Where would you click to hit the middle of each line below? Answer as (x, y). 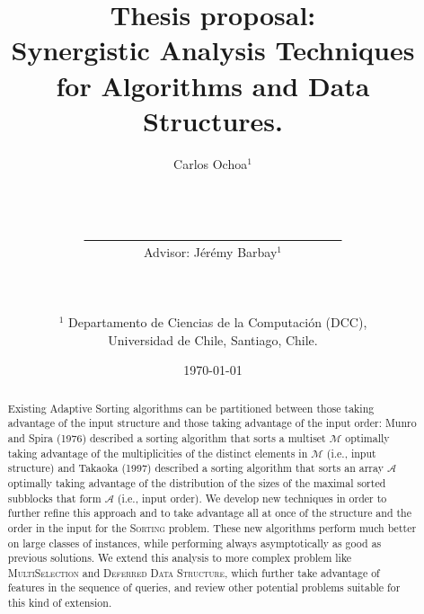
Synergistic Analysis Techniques (213, 50)
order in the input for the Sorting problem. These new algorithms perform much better (212, 527)
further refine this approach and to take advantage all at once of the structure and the (210, 513)
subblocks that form (54, 498)
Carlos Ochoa (211, 163)
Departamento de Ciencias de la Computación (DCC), (218, 322)
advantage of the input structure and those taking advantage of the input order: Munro (212, 423)
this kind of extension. (60, 603)
